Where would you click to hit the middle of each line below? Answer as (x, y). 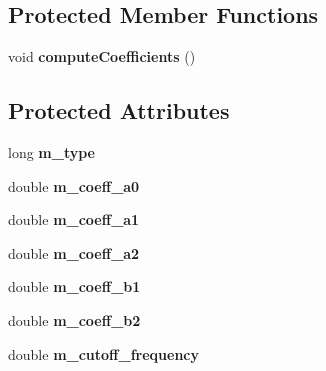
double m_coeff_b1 (74, 286)
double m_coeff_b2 (74, 319)
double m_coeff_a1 (74, 219)
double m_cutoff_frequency (104, 353)
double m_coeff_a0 (74, 185)
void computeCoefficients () (102, 56)
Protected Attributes (119, 110)
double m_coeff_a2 (74, 252)
